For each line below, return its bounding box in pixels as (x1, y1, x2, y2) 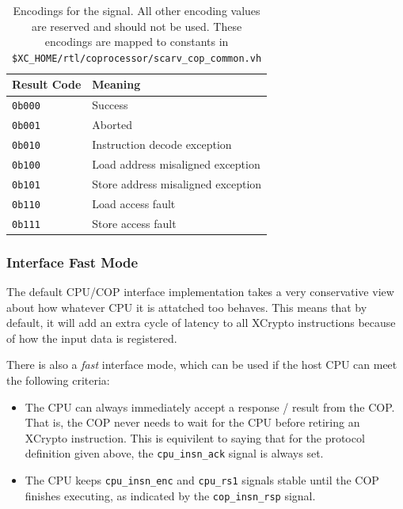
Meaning (92, 76, 141, 93)
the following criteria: (6, 372, 110, 389)
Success (92, 97, 128, 113)
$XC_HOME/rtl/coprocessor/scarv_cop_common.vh (12, 52, 262, 64)
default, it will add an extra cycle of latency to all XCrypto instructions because (6, 314, 396, 331)
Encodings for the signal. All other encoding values (13, 2, 260, 18)
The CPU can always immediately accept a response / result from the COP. (25, 398, 395, 415)
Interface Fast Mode (6, 252, 139, 272)
